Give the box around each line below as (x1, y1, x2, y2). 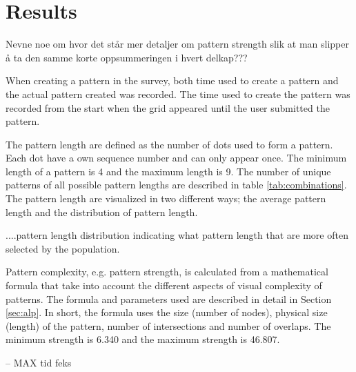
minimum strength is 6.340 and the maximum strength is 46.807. (6, 332, 280, 346)
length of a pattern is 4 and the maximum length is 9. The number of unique (6, 164, 331, 178)
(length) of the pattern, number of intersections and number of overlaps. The (6, 318, 331, 333)
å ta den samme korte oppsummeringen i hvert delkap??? (6, 50, 248, 64)
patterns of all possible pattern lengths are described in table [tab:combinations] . (6, 177, 347, 192)
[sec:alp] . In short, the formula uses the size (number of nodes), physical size (6, 305, 328, 320)
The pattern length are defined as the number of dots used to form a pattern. (6, 137, 333, 151)
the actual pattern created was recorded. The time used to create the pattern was (6, 86, 350, 101)
